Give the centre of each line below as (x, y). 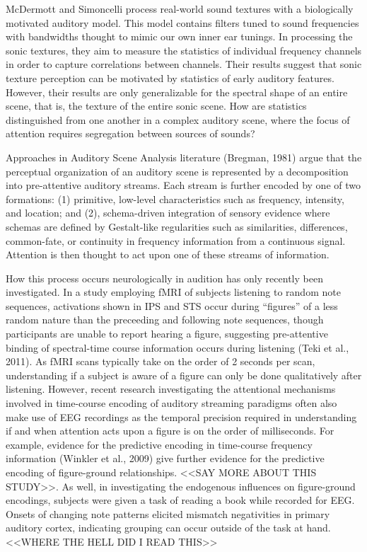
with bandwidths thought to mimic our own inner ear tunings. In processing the (179, 36)
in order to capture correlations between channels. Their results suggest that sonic (184, 64)
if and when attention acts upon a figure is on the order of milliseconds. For (170, 431)
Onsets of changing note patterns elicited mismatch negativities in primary (168, 513)
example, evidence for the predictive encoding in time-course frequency (159, 444)
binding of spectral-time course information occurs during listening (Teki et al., (177, 347)
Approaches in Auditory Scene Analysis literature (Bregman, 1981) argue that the (184, 157)
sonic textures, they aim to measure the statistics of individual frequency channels (184, 50)
